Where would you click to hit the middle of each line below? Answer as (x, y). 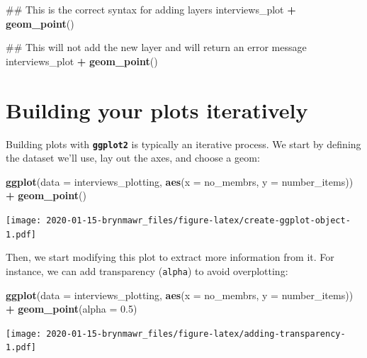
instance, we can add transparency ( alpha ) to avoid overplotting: (147, 270)
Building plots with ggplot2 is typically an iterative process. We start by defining (183, 144)
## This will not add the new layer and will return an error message (156, 47)
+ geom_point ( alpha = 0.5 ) (72, 309)
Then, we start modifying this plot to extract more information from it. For (170, 257)
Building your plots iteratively (157, 110)
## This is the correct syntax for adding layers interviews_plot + (151, 9)
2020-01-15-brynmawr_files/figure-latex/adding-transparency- (196, 334)
